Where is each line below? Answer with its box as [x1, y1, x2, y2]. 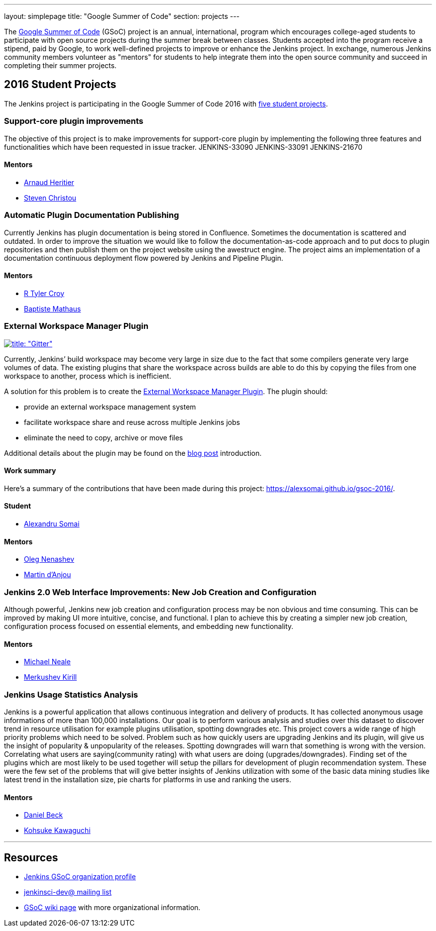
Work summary [4, 466, 56, 475]
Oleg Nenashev [24, 555, 75, 564]
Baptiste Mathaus [24, 304, 81, 313]
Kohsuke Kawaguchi [24, 826, 91, 835]
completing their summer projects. [4, 61, 117, 70]
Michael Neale [24, 657, 71, 666]
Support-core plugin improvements [4, 116, 144, 126]
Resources [4, 851, 58, 864]
